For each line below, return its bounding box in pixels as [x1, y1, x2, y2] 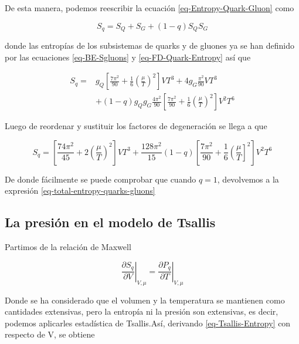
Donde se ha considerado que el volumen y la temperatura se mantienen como [5, 294, 285, 306]
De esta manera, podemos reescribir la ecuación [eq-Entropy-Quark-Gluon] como [5, 2, 294, 14]
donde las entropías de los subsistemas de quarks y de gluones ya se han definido [5, 39, 294, 52]
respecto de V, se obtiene [5, 328, 95, 340]
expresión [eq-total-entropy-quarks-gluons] [5, 184, 155, 197]
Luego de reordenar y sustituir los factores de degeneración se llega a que [5, 120, 267, 132]
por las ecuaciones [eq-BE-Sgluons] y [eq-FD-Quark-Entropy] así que [5, 50, 251, 63]
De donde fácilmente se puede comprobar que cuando [5, 173, 196, 185]
